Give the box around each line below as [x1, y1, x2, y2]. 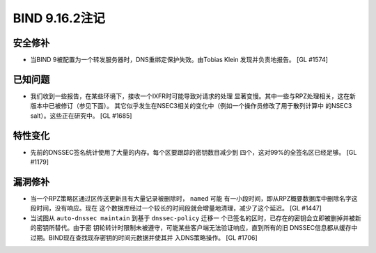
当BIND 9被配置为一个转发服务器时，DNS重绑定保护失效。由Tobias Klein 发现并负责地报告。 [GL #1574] [30, 56, 329, 64]
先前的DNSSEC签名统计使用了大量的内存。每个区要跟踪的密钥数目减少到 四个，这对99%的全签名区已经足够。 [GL [30, 148, 357, 156]
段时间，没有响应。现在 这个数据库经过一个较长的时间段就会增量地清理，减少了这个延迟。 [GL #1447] [30, 204, 322, 213]
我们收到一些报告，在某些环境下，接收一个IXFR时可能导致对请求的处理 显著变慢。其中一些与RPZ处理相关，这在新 [30, 91, 357, 100]
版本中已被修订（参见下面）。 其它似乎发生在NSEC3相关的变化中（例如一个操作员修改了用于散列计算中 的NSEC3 [30, 102, 352, 110]
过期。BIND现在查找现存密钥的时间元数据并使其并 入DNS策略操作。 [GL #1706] [30, 233, 258, 242]
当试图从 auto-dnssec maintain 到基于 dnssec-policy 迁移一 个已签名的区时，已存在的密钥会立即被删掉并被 [30, 213, 355, 222]
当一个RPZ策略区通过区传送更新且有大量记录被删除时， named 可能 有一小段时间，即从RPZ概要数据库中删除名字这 [30, 194, 358, 202]
